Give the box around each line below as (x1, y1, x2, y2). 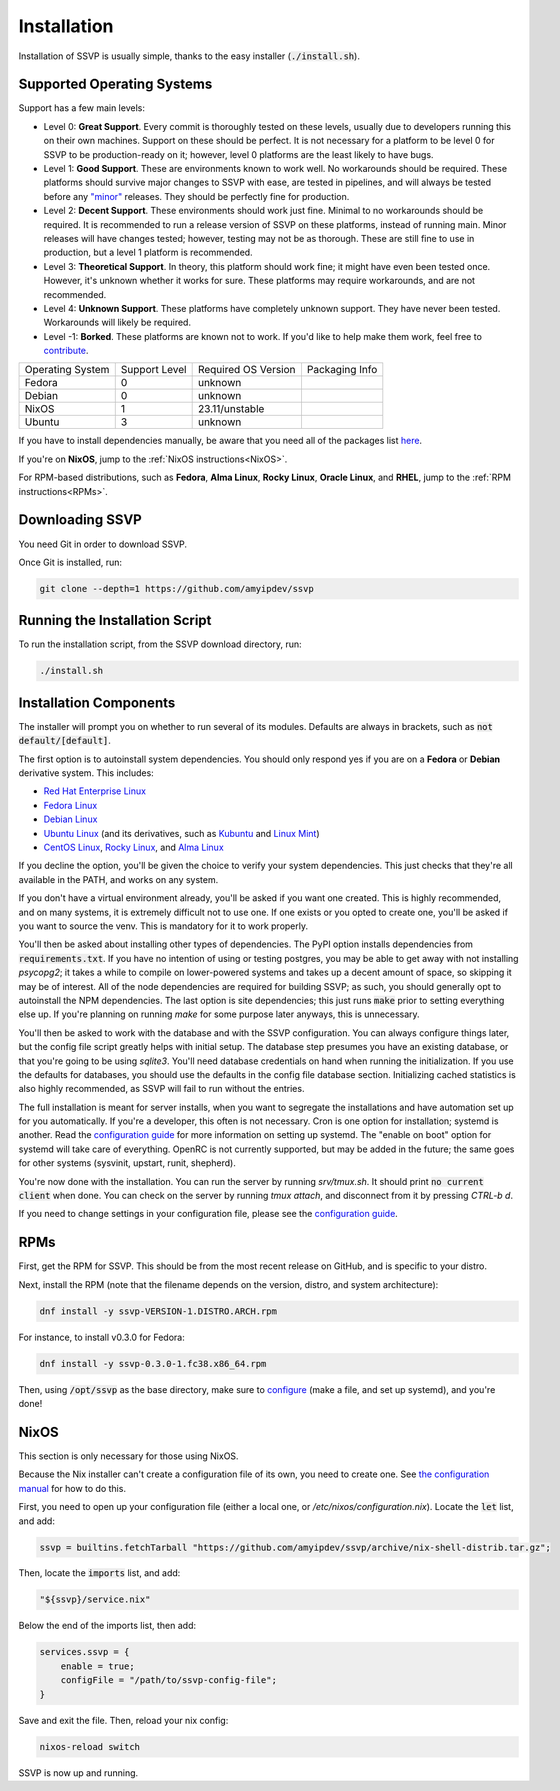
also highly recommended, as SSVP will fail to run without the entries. (18, 1083, 305, 1095)
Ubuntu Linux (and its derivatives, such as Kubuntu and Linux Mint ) (43, 827, 320, 839)
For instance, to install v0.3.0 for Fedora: (18, 1331, 185, 1343)
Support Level (120, 363, 187, 377)
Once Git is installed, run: (18, 556, 123, 568)
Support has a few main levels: (18, 102, 145, 114)
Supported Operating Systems (18, 76, 213, 93)
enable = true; (60, 1660, 135, 1672)
